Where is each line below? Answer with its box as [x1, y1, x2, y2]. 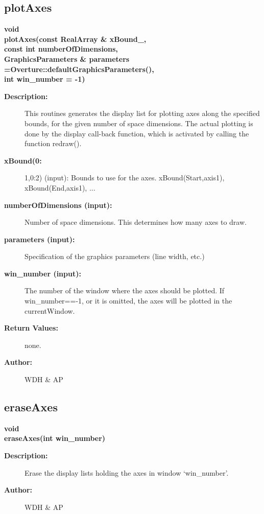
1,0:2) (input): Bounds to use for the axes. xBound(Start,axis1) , [25, 172, 225, 183]
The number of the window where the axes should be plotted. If [25, 285, 225, 296]
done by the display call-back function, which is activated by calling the [25, 128, 249, 138]
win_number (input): [4, 268, 81, 278]
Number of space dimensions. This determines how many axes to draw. [25, 217, 247, 227]
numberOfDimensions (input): [4, 199, 112, 210]
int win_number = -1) [4, 74, 85, 84]
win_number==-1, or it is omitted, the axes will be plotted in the [25, 295, 232, 306]
